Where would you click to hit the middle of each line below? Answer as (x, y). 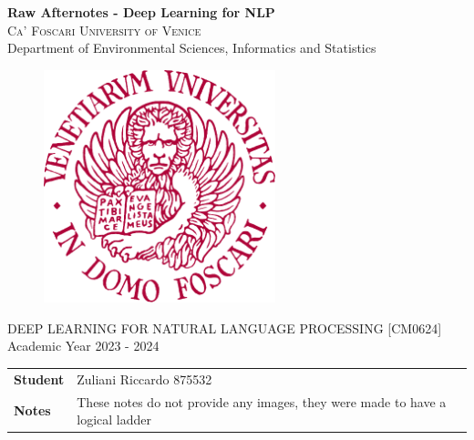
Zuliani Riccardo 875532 (144, 379)
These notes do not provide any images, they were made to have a (262, 401)
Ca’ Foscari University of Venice (104, 30)
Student (39, 379)
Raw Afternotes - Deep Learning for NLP (141, 12)
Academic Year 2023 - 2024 (83, 346)
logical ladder (114, 420)
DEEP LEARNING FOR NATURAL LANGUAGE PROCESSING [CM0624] (225, 327)
